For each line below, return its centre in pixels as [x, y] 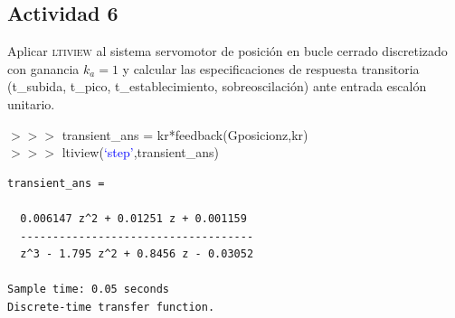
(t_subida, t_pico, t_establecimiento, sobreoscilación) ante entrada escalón [217, 86]
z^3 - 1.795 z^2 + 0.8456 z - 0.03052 [137, 254]
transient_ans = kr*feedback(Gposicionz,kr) [185, 134]
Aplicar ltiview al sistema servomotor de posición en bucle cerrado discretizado [227, 51]
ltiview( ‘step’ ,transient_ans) [140, 152]
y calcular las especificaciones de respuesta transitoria [271, 68]
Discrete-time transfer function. [111, 307]
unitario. [31, 103]
